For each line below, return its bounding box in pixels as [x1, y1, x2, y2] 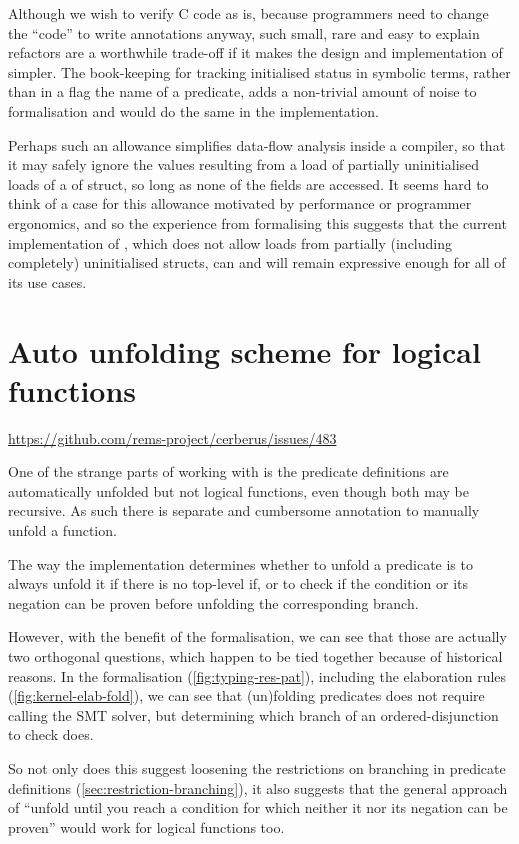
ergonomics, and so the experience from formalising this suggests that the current [8, 212, 507, 233]
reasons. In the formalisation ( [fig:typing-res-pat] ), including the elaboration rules [8, 665, 507, 686]
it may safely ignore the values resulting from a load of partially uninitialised [8, 154, 480, 175]
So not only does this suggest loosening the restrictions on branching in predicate [8, 757, 506, 778]
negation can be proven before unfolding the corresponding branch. [8, 592, 419, 613]
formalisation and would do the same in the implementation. [8, 100, 379, 121]
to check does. [8, 724, 94, 745]
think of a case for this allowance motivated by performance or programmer [8, 193, 472, 214]
